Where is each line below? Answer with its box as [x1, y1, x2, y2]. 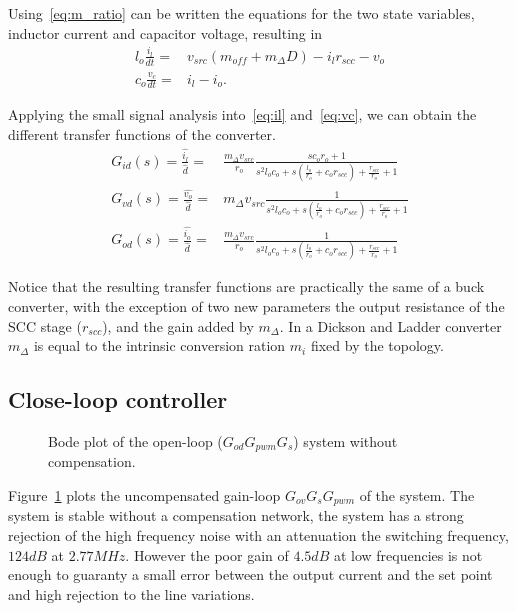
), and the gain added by [102, 315, 254, 336]
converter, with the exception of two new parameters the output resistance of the [8, 296, 505, 316]
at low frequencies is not [333, 544, 483, 565]
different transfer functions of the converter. [8, 123, 276, 144]
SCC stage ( [8, 315, 82, 336]
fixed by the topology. [310, 335, 444, 356]
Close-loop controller [8, 384, 228, 415]
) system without [293, 430, 398, 451]
